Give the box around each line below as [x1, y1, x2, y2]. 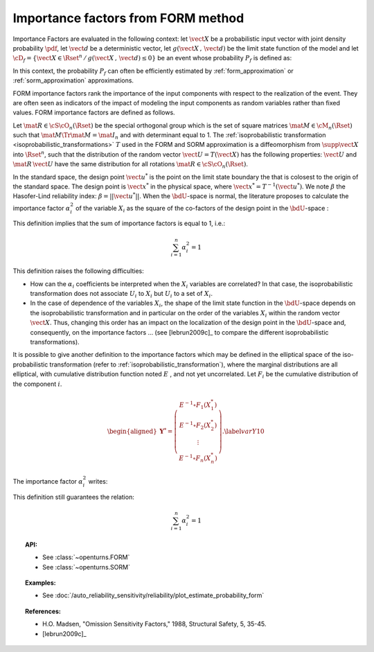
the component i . [12, 380, 62, 388]
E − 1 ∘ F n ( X [179, 453, 211, 464]
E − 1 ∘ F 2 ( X [179, 420, 211, 431]
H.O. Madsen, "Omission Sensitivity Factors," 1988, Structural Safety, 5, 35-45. [42, 620, 267, 628]
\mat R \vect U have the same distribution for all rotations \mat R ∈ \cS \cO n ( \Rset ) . [12, 160, 249, 170]
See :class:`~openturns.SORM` [42, 563, 131, 571]
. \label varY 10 [222, 428, 265, 436]
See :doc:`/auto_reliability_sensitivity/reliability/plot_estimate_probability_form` [42, 591, 265, 599]
